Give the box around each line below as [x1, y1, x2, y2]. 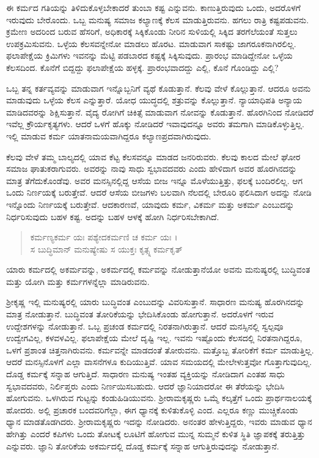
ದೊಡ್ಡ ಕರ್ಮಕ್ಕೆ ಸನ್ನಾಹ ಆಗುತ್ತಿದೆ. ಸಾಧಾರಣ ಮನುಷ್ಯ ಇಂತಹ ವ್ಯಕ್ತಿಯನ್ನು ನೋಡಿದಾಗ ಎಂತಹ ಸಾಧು [6, 368, 285, 380]
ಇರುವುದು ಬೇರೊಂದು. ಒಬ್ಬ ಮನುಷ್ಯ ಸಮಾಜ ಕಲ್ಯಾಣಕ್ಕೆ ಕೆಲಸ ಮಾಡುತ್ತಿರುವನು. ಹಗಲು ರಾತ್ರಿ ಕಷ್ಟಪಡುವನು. [6, 13, 309, 26]
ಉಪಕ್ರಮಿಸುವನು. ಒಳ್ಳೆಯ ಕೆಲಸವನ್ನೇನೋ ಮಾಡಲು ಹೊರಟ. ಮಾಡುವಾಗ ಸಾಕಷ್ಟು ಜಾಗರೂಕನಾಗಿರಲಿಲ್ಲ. [6, 37, 296, 50]
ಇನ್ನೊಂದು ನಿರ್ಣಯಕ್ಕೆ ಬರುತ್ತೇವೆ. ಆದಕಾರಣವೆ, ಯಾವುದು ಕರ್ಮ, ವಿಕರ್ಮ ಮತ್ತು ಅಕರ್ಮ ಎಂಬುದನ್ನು [6, 198, 295, 210]
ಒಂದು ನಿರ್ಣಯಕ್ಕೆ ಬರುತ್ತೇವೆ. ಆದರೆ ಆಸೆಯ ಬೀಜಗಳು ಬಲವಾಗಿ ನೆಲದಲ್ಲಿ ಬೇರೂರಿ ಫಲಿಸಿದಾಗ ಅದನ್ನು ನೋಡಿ [6, 186, 312, 199]
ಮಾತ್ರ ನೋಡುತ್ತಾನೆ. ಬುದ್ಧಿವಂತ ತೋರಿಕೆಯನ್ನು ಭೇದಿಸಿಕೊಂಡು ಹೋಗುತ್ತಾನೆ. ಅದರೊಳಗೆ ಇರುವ [6, 308, 274, 320]
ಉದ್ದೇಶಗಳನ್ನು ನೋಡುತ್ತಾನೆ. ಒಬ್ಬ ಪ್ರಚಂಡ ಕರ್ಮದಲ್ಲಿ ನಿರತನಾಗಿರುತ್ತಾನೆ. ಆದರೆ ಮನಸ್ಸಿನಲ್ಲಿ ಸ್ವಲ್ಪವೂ [6, 319, 284, 332]
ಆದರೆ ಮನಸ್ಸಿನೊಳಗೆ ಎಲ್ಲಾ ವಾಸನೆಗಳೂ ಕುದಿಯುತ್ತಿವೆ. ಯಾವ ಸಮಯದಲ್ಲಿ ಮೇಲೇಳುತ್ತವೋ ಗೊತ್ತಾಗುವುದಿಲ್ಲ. [6, 355, 312, 368]
